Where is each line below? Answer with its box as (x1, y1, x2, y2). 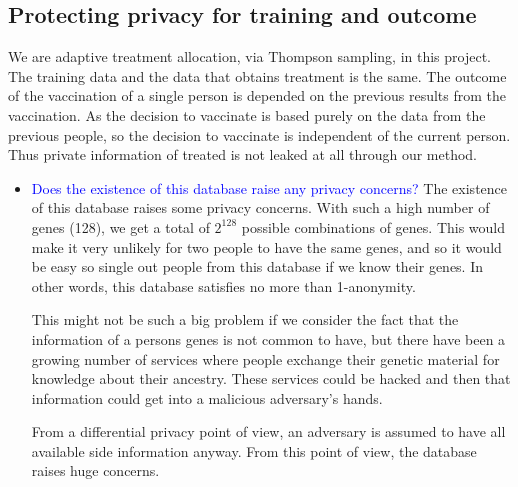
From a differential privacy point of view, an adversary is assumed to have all (31, 421, 506, 442)
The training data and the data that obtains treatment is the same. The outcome (8, 65, 507, 86)
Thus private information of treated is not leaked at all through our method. (8, 144, 477, 165)
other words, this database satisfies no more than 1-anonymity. (31, 275, 416, 296)
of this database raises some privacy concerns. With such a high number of (31, 197, 490, 218)
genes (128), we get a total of (31, 216, 210, 237)
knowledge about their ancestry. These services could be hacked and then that (31, 368, 511, 389)
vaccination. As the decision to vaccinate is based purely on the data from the (8, 104, 486, 125)
